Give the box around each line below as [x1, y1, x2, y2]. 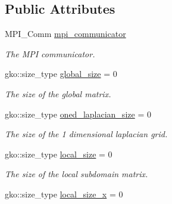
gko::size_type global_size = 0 [5, 67, 117, 80]
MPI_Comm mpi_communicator [5, 27, 126, 40]
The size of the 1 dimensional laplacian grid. [5, 128, 168, 140]
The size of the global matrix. [5, 87, 111, 100]
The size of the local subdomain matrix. [5, 168, 148, 180]
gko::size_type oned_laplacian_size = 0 [5, 107, 151, 120]
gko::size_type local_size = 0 [5, 147, 112, 160]
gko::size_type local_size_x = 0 [5, 187, 123, 200]
